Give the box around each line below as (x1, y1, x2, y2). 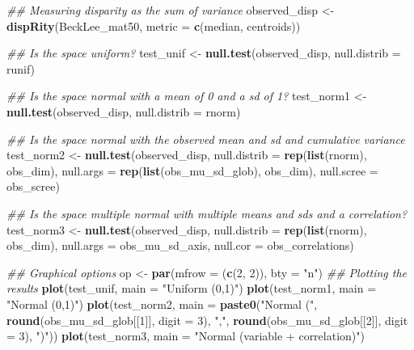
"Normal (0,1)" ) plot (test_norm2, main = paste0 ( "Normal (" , (6, 295, 318, 312)
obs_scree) (6, 178, 60, 195)
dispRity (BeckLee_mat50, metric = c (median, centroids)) (6, 17, 301, 34)
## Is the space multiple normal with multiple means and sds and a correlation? (6, 205, 408, 221)
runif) (6, 60, 36, 77)
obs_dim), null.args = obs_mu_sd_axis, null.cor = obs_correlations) (6, 237, 354, 254)
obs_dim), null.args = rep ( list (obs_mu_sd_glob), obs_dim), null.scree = (6, 162, 378, 179)
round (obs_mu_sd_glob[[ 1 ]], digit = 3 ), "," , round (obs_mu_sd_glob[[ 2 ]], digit (6, 311, 408, 328)
